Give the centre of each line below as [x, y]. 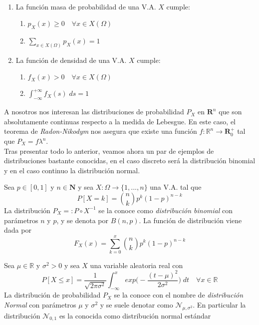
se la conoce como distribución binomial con [166, 210]
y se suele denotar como [136, 304]
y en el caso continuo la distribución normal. [72, 170]
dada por [18, 230]
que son [230, 112]
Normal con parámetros [40, 304]
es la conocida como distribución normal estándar [135, 315]
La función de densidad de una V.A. [71, 60]
